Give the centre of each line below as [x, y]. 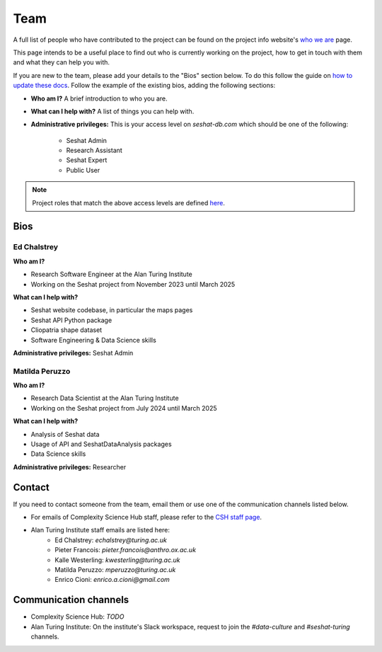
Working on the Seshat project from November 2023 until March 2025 [133, 284]
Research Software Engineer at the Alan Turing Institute [111, 274]
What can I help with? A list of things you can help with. [112, 111]
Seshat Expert [87, 160]
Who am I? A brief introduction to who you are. [99, 98]
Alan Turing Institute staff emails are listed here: [100, 530]
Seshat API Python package [71, 320]
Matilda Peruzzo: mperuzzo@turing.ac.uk [115, 570]
